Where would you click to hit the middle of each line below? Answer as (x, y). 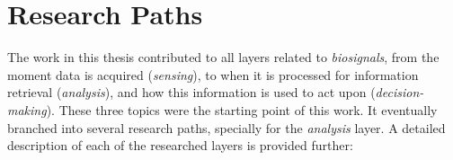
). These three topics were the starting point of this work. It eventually (242, 109)
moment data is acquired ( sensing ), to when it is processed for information (213, 74)
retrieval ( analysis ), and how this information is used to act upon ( (191, 92)
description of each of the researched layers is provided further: (180, 145)
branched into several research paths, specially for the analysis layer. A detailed (226, 127)
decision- (400, 92)
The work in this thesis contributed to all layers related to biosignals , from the (223, 57)
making (27, 109)
